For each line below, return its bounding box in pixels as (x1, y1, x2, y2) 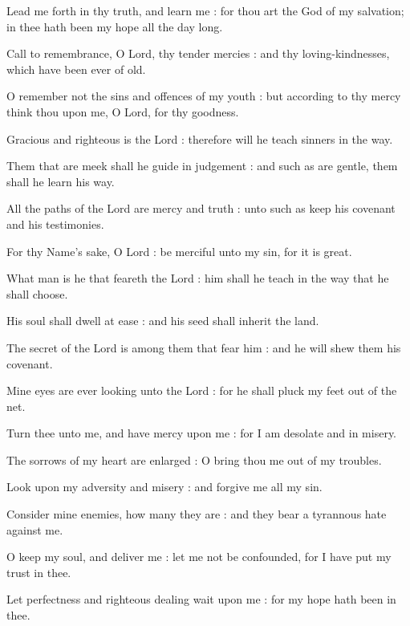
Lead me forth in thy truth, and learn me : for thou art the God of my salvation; (6, 2, 404, 18)
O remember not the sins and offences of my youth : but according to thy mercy (6, 87, 401, 104)
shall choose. (6, 285, 68, 302)
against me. (6, 521, 63, 538)
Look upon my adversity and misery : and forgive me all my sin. (6, 478, 323, 495)
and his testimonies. (6, 215, 104, 232)
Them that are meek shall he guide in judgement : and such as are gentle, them (6, 157, 398, 174)
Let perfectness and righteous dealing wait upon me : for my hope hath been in (6, 591, 396, 608)
